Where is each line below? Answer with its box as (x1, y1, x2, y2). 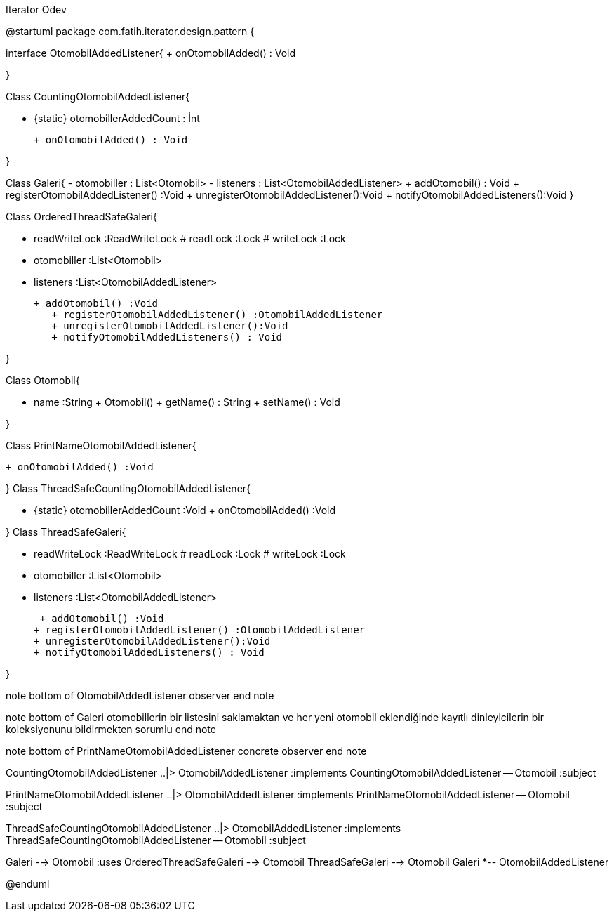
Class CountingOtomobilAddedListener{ (6, 91, 190, 103)
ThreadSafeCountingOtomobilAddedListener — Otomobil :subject (6, 834, 306, 846)
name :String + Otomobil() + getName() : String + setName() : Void (34, 396, 340, 408)
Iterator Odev (6, 4, 67, 15)
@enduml (6, 878, 50, 890)
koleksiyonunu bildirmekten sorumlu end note (6, 723, 216, 735)
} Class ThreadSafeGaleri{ (6, 526, 126, 538)
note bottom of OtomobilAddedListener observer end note (6, 690, 274, 701)
